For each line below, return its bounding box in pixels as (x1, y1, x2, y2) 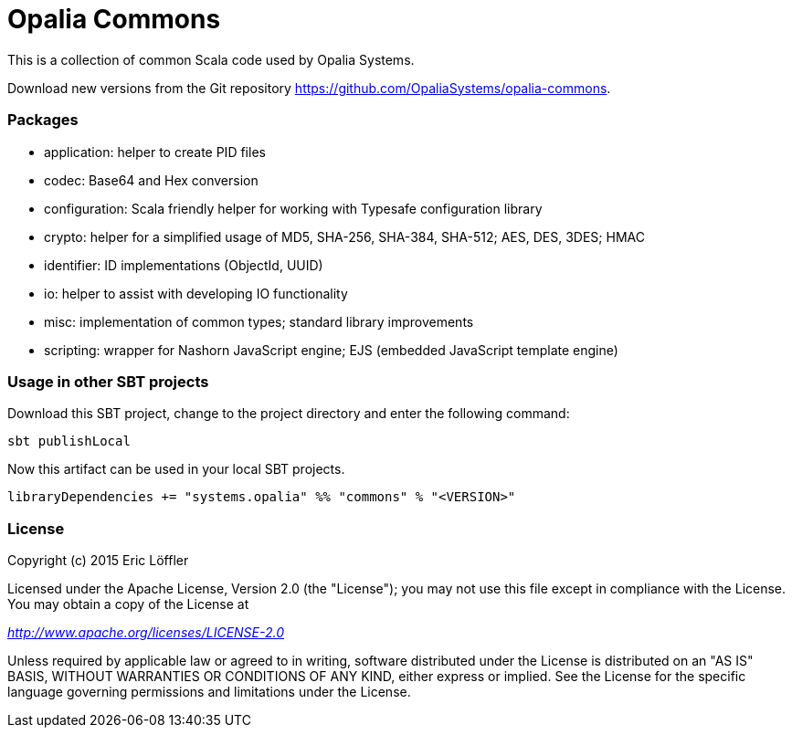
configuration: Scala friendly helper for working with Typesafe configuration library (44, 200, 543, 216)
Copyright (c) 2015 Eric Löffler (7, 552, 189, 568)
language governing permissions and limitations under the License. (7, 684, 411, 699)
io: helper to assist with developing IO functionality (44, 285, 348, 301)
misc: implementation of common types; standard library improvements (44, 313, 474, 330)
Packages (7, 110, 79, 130)
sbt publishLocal (7, 434, 131, 449)
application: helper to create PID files (44, 143, 266, 160)
